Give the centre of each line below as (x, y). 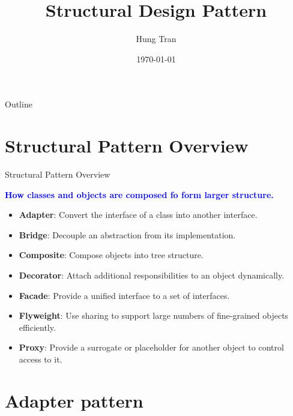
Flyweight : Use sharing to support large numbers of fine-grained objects (154, 315)
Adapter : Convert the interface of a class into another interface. (138, 215)
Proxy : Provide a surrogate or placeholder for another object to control (151, 347)
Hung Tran (156, 39)
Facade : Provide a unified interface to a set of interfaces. (124, 295)
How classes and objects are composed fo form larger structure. (139, 194)
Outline (19, 104)
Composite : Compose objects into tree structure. (111, 255)
